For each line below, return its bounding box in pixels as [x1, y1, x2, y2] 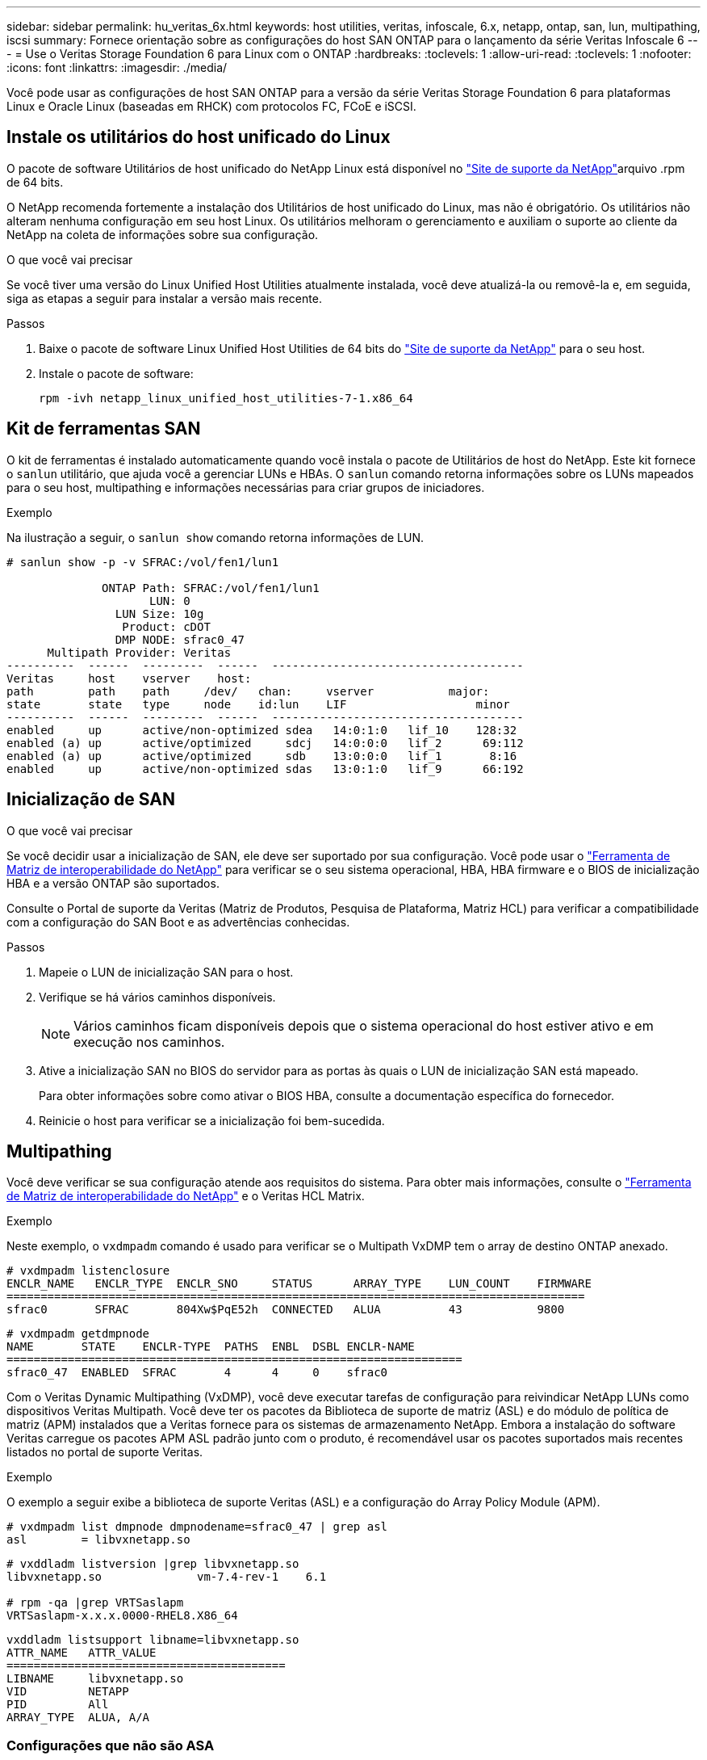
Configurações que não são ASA [6, 1737, 215, 1754]
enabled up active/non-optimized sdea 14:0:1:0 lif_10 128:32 [6, 723, 517, 737]
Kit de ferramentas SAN [6, 418, 201, 439]
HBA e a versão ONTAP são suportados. [6, 876, 220, 890]
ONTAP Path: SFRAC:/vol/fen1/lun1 [102, 581, 320, 594]
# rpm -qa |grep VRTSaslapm [6, 1596, 184, 1610]
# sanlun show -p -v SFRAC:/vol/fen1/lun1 [6, 555, 279, 569]
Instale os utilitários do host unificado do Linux [6, 127, 391, 148]
